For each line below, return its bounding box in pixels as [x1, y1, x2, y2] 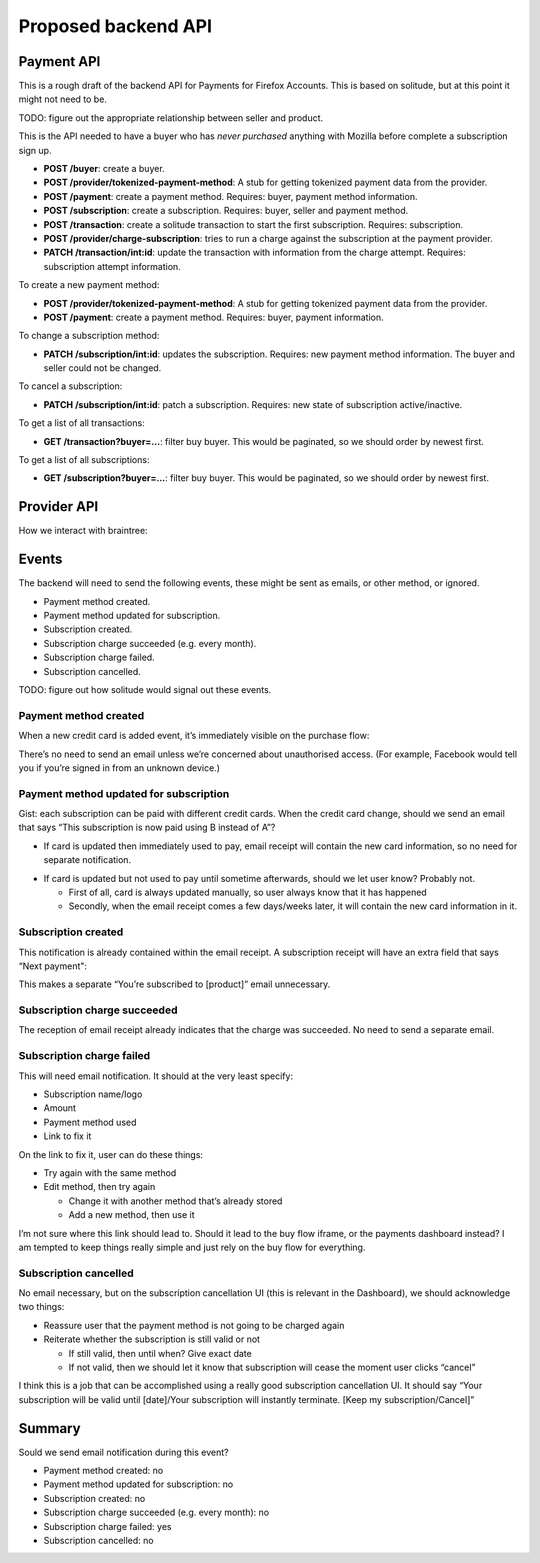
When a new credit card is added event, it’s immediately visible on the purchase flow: [18, 730, 370, 742]
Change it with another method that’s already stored [68, 1195, 283, 1207]
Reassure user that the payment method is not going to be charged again [43, 1319, 345, 1331]
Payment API [18, 53, 101, 70]
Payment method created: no [43, 1465, 164, 1477]
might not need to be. [18, 93, 107, 105]
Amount [43, 1102, 77, 1114]
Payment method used [43, 1116, 137, 1128]
